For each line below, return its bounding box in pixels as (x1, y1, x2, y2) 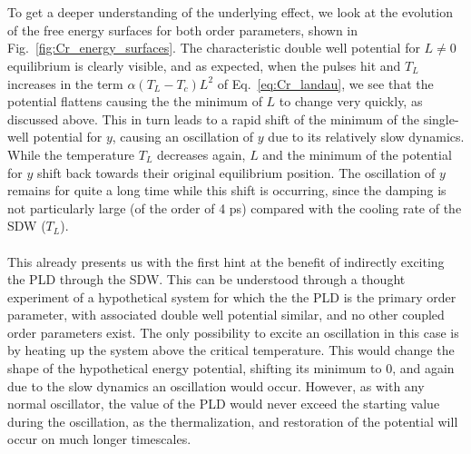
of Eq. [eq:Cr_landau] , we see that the (217, 74, 434, 93)
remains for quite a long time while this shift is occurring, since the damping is (7, 181, 446, 200)
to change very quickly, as (279, 92, 423, 111)
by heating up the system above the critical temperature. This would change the (7, 340, 455, 360)
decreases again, (157, 144, 246, 163)
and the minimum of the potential (262, 144, 452, 163)
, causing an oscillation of (112, 127, 254, 146)
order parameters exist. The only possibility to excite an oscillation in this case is (7, 322, 459, 341)
